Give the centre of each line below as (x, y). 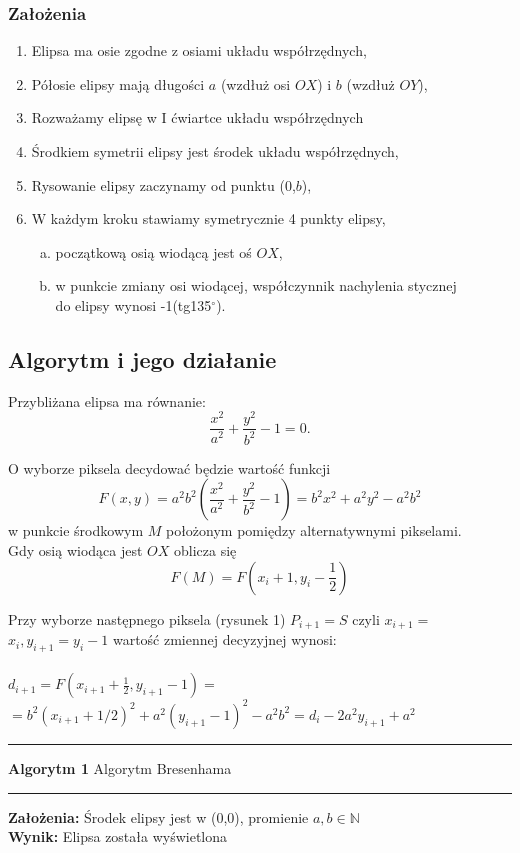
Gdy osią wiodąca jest (75, 550)
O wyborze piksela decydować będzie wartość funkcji (169, 467)
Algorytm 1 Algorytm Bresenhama (120, 767)
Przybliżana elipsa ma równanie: (107, 400)
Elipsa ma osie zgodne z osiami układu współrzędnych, (199, 50)
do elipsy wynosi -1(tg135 (133, 304)
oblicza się (205, 550)
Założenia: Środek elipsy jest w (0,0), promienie (158, 816)
